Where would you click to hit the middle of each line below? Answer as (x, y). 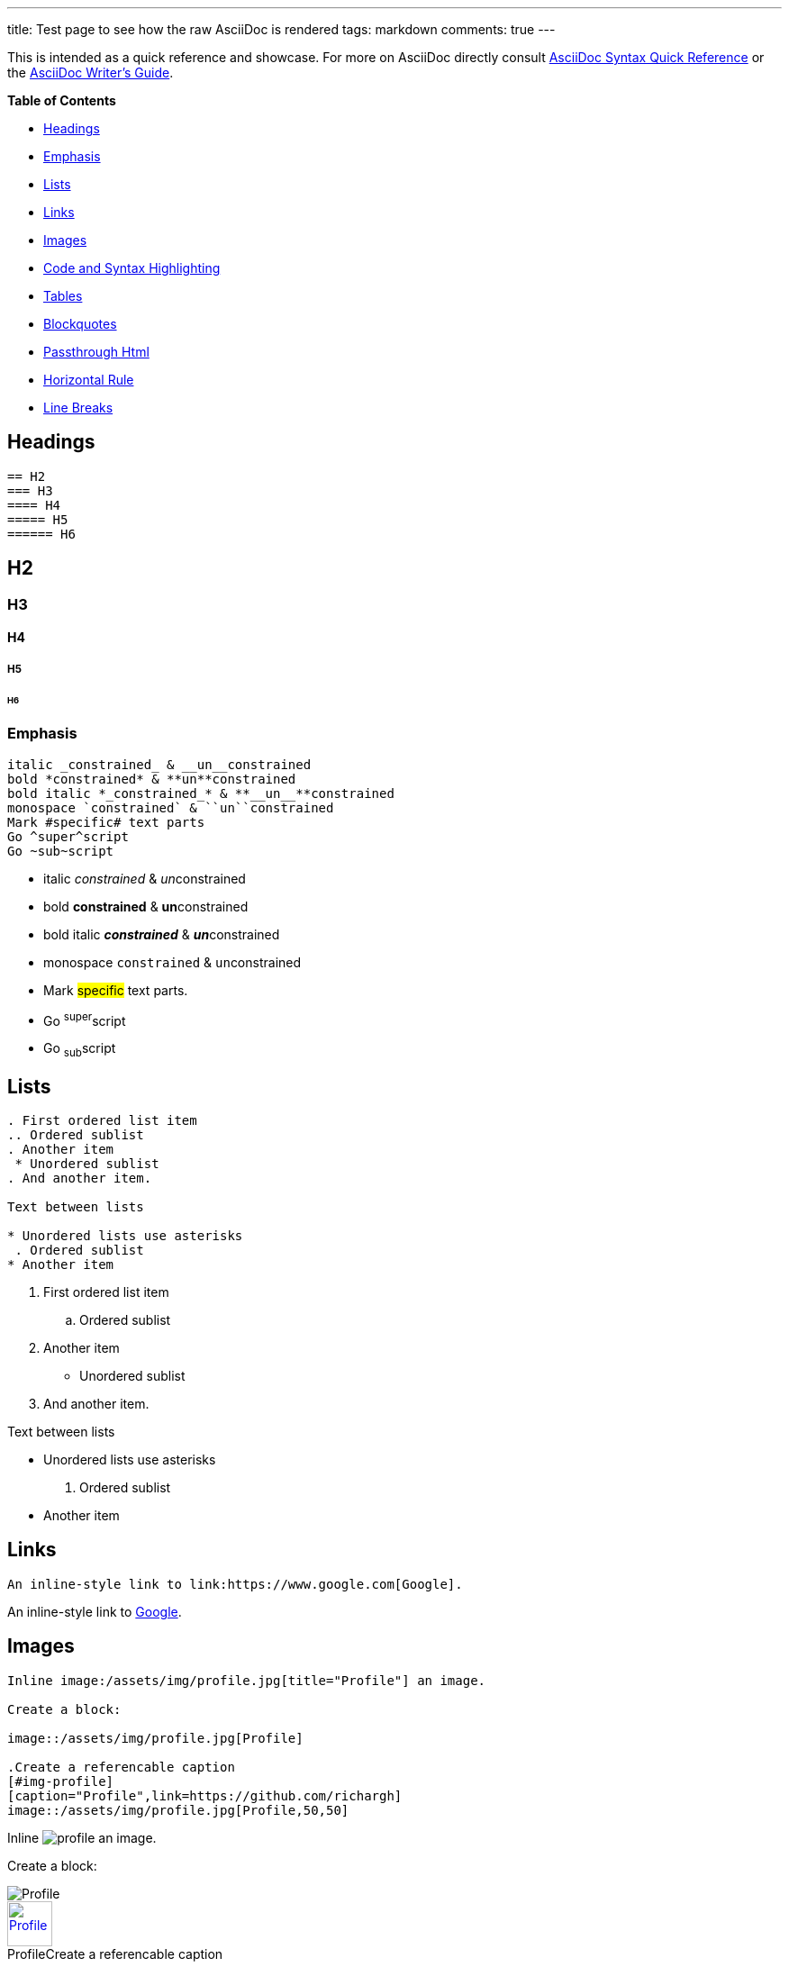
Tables (63, 296)
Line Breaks (78, 408)
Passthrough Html (96, 352)
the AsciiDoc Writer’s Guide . (91, 73)
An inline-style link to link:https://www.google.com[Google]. (235, 1584)
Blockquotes (80, 324)
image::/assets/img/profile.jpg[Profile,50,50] (178, 1810)
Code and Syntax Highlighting (132, 268)
